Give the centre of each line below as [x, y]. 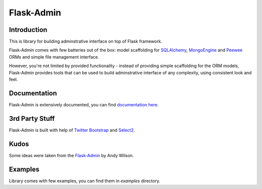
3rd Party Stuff [32, 118]
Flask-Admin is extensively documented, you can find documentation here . [84, 104]
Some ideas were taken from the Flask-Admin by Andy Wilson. [71, 155]
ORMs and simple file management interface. [54, 57]
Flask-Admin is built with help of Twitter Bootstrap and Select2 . [72, 130]
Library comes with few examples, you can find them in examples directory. [84, 181]
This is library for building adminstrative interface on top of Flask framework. [86, 42]
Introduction [28, 30]
